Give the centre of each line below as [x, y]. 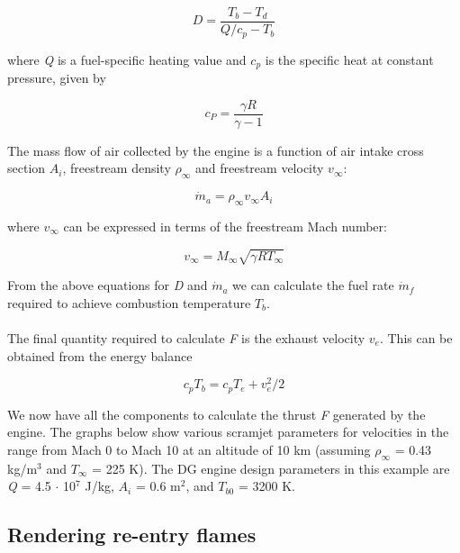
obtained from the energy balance [100, 355]
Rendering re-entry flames [132, 535]
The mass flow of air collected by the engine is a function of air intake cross [216, 150]
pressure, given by [57, 77]
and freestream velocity [259, 168]
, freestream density [117, 168]
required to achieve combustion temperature [129, 302]
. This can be [416, 337]
